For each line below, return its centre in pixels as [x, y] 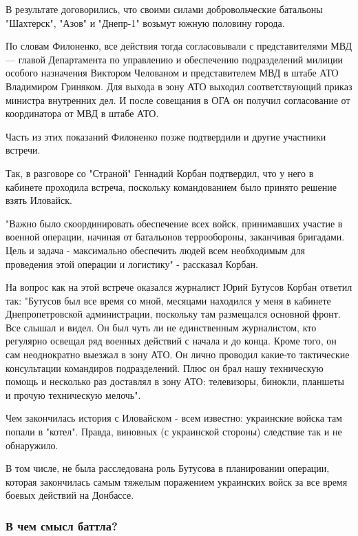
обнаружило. [32, 445]
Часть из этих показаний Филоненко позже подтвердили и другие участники [166, 136]
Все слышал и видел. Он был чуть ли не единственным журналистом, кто [161, 327]
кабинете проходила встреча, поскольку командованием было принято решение [171, 186]
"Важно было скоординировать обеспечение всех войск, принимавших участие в [174, 223]
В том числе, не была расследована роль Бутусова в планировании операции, [168, 468]
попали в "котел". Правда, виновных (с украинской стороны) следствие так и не [174, 432]
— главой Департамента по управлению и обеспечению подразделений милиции [175, 59]
